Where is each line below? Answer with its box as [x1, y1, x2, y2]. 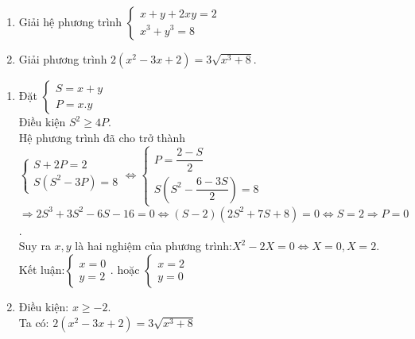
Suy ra [18, 237, 51, 254]
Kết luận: [18, 260, 65, 277]
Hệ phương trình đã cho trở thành [18, 129, 186, 145]
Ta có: [18, 314, 49, 330]
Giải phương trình [18, 51, 107, 67]
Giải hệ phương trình [18, 13, 122, 29]
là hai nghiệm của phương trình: [75, 237, 233, 254]
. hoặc [110, 260, 140, 277]
